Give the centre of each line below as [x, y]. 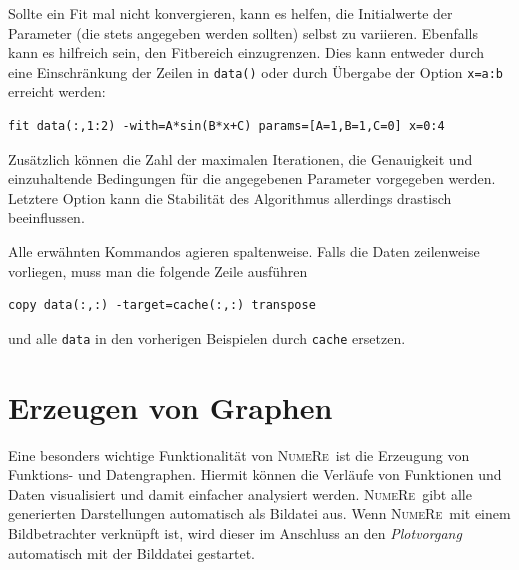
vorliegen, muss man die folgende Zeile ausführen [158, 270]
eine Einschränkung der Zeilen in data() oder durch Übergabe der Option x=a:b [256, 71]
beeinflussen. [46, 217]
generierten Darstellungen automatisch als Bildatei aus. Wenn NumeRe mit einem [259, 513]
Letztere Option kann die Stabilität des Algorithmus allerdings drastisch [230, 197]
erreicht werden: [57, 91]
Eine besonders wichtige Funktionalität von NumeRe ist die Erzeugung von [239, 454]
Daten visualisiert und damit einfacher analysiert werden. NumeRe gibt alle [240, 493]
